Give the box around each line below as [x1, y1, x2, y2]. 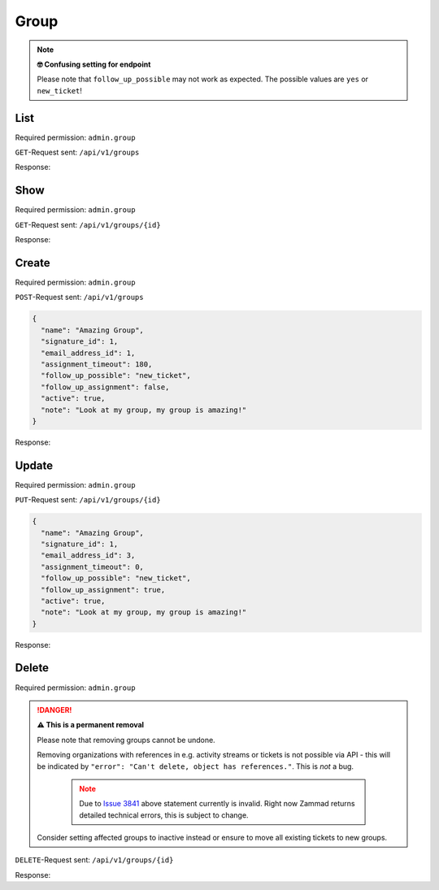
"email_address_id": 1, [41, 348, 136, 358]
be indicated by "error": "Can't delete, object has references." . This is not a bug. [37, 761, 354, 771]
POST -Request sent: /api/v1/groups [15, 293, 144, 302]
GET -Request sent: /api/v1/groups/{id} [15, 219, 162, 229]
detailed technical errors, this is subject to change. [79, 810, 249, 820]
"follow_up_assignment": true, [41, 585, 166, 594]
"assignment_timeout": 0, [41, 562, 144, 571]
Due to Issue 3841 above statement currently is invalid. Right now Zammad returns [79, 799, 355, 809]
